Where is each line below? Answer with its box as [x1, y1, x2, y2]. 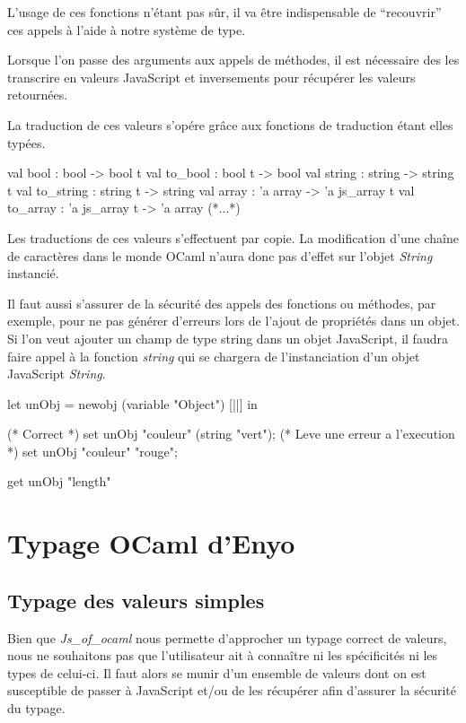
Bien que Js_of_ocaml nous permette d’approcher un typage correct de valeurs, [7, 628, 447, 647]
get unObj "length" [7, 472, 111, 491]
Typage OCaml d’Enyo [7, 525, 295, 562]
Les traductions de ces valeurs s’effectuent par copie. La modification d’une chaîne [7, 228, 459, 247]
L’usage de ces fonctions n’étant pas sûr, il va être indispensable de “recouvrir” [7, 3, 442, 21]
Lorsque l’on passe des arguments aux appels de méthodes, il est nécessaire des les [7, 50, 460, 69]
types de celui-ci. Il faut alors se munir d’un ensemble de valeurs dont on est [7, 663, 426, 682]
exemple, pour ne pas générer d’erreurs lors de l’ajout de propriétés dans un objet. [7, 311, 460, 330]
